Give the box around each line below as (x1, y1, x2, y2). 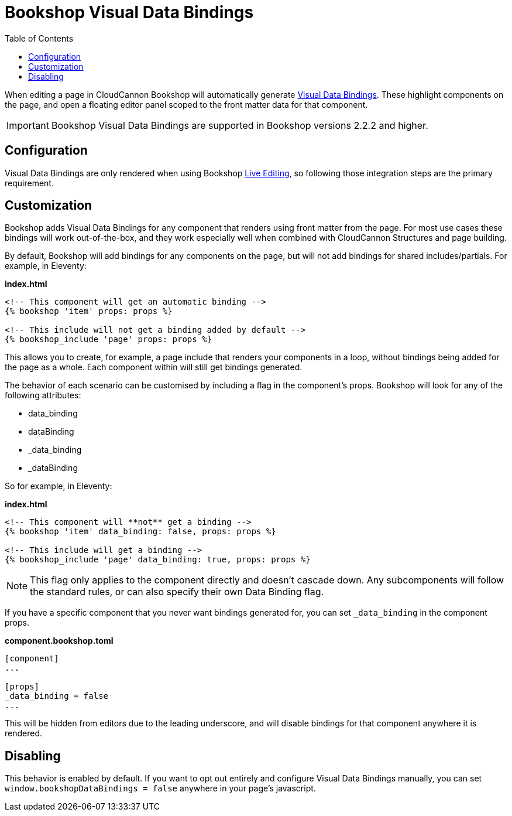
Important (6, 119, 49, 131)
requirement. (5, 177, 54, 188)
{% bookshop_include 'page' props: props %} (5, 334, 212, 344)
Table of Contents (5, 33, 74, 43)
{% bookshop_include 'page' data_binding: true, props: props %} (5, 555, 311, 565)
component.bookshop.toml (5, 636, 114, 646)
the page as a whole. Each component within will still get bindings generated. (5, 362, 303, 373)
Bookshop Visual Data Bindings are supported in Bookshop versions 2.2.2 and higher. (51, 119, 428, 131)
